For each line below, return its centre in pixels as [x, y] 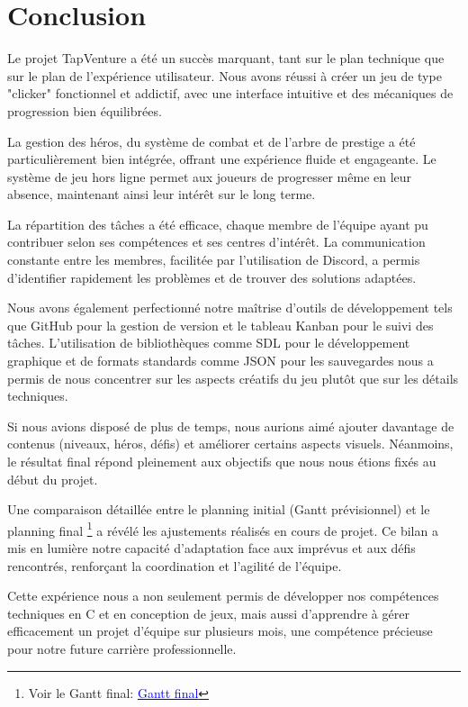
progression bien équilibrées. [85, 110]
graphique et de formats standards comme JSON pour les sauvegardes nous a [220, 361]
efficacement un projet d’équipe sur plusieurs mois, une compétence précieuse [220, 631]
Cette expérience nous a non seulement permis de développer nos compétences [223, 596]
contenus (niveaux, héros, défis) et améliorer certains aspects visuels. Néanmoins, [230, 444]
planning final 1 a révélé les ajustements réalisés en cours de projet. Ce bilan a [223, 529]
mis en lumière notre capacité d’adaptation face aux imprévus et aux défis [211, 548]
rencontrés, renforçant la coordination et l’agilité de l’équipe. [175, 565]
